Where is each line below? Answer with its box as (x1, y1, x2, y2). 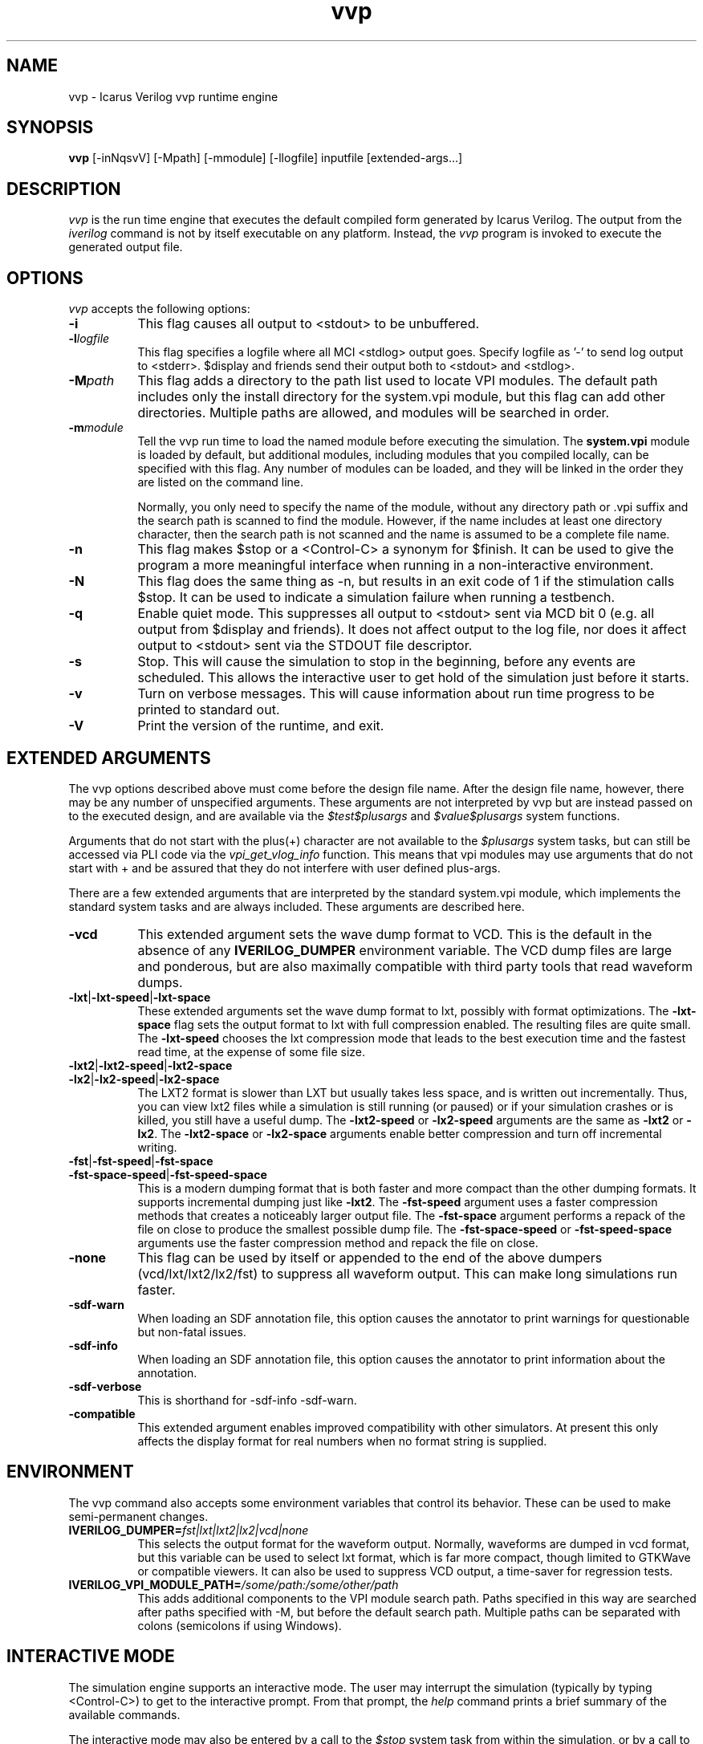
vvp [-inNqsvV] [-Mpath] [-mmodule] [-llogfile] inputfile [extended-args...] (68, 151, 463, 165)
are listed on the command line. (137, 475, 304, 490)
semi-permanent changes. (68, 1509, 209, 1523)
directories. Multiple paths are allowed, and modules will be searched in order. (137, 404, 610, 421)
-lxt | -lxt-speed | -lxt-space (68, 990, 211, 1004)
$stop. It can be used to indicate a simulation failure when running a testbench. (137, 589, 616, 606)
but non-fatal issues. (137, 1324, 246, 1339)
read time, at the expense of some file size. (137, 1044, 366, 1059)
